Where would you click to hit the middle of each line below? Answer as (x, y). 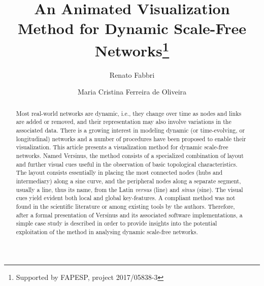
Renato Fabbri (132, 74)
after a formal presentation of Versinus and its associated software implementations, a (129, 215)
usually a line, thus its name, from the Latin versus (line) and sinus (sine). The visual (129, 189)
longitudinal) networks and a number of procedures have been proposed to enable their (131, 138)
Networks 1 (132, 49)
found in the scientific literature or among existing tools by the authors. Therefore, (125, 206)
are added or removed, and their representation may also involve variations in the (124, 122)
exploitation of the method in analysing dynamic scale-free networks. (107, 232)
